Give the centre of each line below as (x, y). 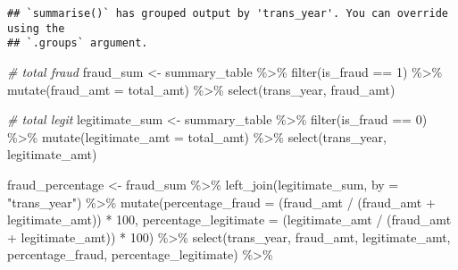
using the (36, 28)
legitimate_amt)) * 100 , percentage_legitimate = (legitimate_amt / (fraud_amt (229, 219)
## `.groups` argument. (78, 43)
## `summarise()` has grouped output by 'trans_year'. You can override (228, 13)
